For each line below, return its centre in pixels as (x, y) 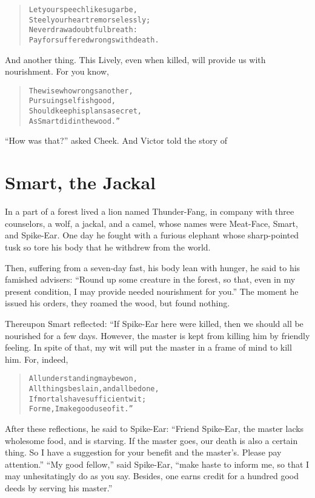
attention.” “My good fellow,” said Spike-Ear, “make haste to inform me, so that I (157, 464)
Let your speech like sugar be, (83, 10)
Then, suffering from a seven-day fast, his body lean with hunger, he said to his (153, 267)
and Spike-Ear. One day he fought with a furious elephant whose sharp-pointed (152, 235)
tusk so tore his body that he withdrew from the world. (108, 247)
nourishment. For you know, (57, 71)
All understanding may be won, (83, 379)
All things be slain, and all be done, (94, 389)
